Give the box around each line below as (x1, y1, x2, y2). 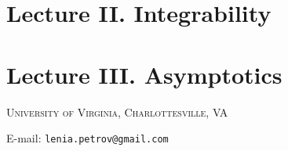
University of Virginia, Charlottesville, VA (6, 103, 228, 120)
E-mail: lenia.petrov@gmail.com (6, 130, 169, 146)
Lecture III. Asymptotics (6, 58, 283, 90)
